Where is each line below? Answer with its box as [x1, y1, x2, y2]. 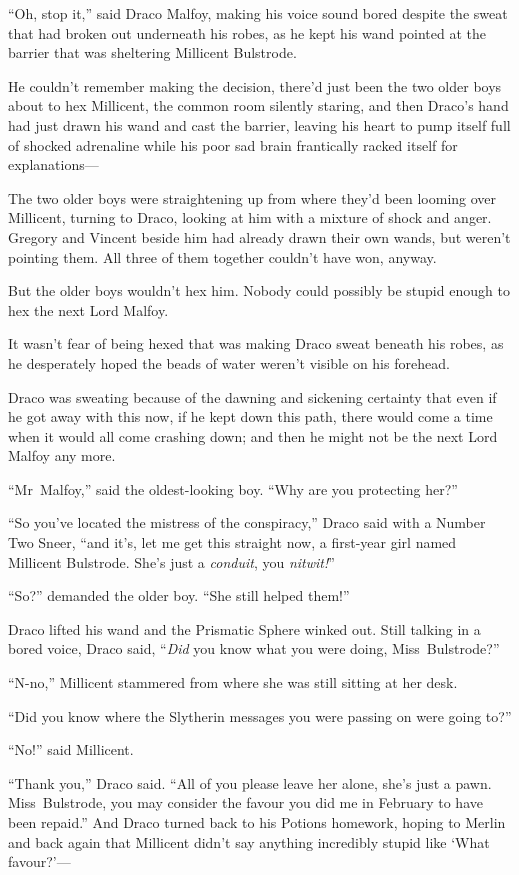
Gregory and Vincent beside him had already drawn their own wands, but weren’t [8, 226, 511, 247]
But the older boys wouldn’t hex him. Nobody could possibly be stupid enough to [8, 280, 510, 301]
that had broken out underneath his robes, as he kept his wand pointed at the [8, 22, 487, 43]
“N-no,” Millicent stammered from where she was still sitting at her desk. [8, 672, 458, 693]
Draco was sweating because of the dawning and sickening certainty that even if [8, 386, 497, 407]
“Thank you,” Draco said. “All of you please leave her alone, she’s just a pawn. [8, 772, 492, 793]
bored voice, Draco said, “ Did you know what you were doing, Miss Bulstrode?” [8, 638, 500, 659]
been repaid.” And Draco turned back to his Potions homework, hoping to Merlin [8, 812, 506, 832]
